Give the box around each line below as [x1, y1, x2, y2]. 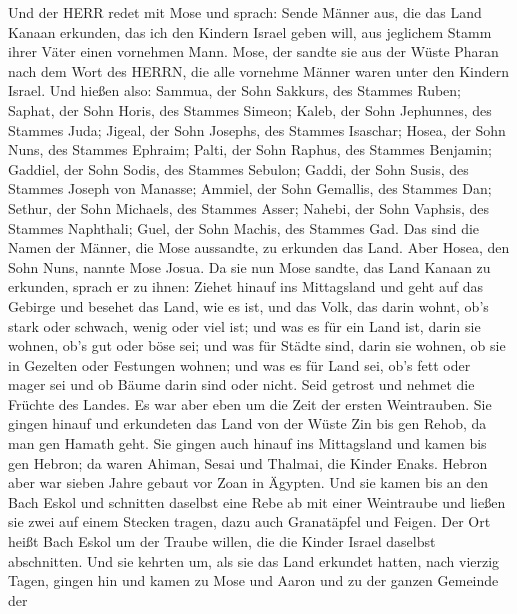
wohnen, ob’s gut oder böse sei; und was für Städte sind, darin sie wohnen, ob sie [8, 335, 506, 356]
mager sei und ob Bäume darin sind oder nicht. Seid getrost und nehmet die [8, 374, 475, 395]
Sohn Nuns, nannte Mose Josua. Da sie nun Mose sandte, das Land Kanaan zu [8, 256, 491, 277]
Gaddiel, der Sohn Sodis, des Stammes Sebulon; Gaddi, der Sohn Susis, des [8, 158, 469, 179]
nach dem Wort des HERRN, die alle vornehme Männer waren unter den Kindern [8, 60, 510, 81]
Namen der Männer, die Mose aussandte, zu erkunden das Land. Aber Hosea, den [8, 237, 510, 258]
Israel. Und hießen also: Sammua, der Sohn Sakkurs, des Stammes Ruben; [8, 80, 461, 101]
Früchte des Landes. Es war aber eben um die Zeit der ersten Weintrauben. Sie [8, 393, 492, 414]
